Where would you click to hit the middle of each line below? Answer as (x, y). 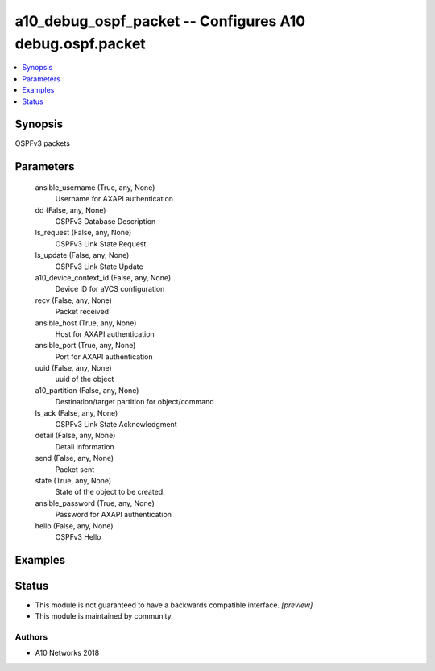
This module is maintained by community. (104, 616)
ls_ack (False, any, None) (77, 413)
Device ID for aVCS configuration (110, 289)
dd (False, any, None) (70, 210)
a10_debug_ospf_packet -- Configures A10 (160, 21)
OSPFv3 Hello (78, 536)
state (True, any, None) (73, 480)
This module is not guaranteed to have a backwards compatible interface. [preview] (174, 605)
